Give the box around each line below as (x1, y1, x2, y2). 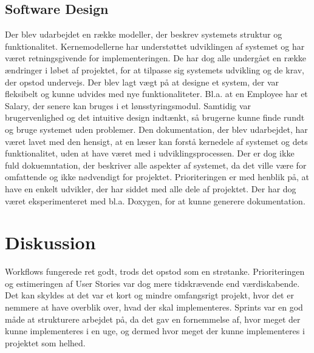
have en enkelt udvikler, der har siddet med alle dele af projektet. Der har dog (5, 182, 296, 195)
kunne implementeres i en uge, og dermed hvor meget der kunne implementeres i (5, 324, 305, 337)
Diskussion (5, 230, 96, 255)
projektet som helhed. (5, 336, 86, 349)
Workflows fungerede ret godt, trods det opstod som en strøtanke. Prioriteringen (5, 265, 305, 278)
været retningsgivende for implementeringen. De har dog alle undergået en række (5, 52, 306, 64)
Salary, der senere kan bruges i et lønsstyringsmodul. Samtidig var (5, 99, 251, 112)
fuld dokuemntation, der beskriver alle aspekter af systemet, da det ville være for (5, 158, 307, 171)
